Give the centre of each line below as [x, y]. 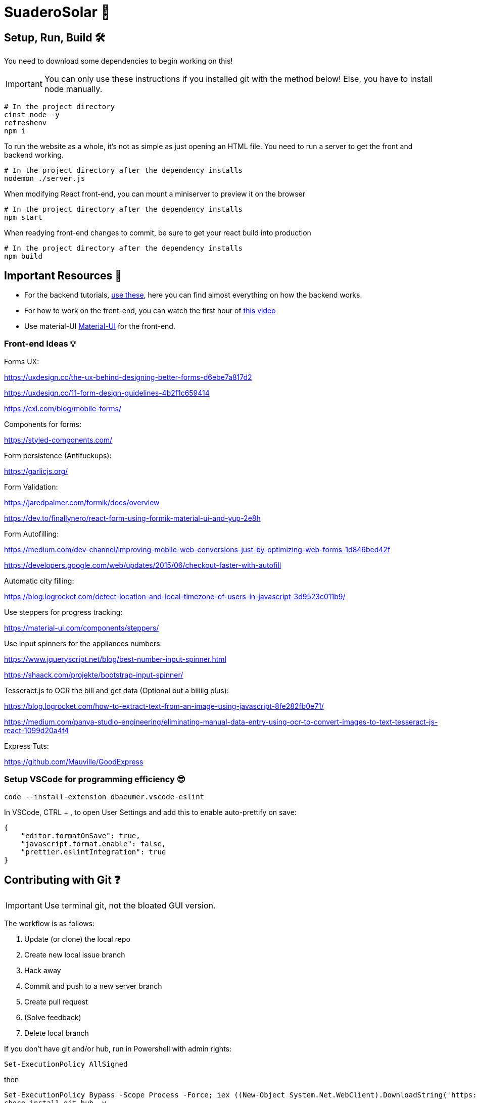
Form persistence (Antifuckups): [58, 455]
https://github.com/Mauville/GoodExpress [74, 761]
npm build [23, 256]
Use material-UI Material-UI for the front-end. [100, 326]
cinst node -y [32, 115]
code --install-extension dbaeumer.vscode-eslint [104, 797]
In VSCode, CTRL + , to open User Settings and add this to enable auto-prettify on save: [150, 812]
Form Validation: [31, 487]
